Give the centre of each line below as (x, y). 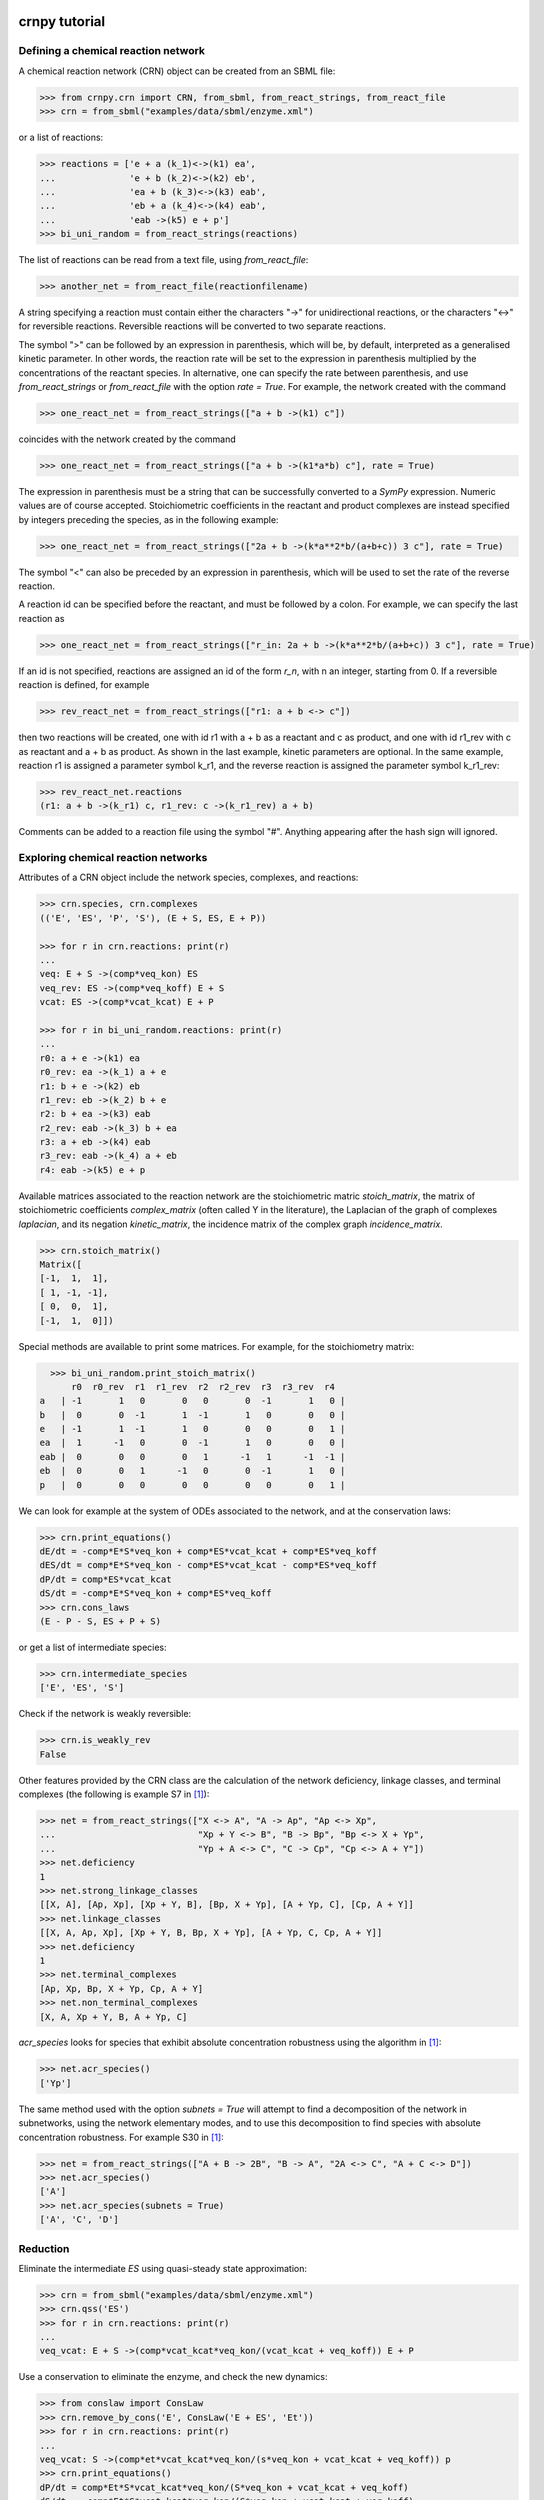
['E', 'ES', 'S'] (82, 1688)
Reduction (44, 2248)
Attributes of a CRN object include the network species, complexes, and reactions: (188, 877)
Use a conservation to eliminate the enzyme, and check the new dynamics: (173, 2377)
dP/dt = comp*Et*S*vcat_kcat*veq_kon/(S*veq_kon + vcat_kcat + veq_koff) (224, 2487)
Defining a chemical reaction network (111, 51)
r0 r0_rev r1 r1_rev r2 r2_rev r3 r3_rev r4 (203, 1386)
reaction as (41, 618)
